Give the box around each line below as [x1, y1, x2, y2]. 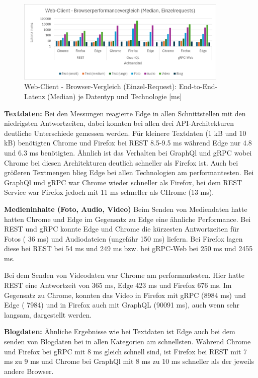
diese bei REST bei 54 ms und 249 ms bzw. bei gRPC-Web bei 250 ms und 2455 [4, 243, 253, 254]
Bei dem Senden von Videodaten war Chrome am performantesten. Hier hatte [4, 270, 245, 280]
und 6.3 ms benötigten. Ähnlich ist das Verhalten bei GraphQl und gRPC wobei [4, 147, 252, 158]
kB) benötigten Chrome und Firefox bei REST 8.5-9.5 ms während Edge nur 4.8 [4, 137, 252, 148]
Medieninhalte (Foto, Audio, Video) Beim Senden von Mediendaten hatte [4, 203, 247, 214]
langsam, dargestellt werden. [4, 309, 92, 320]
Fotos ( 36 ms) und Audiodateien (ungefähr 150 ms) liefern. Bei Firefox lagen [4, 233, 243, 244]
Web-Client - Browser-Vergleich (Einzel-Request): [24, 81, 177, 92]
